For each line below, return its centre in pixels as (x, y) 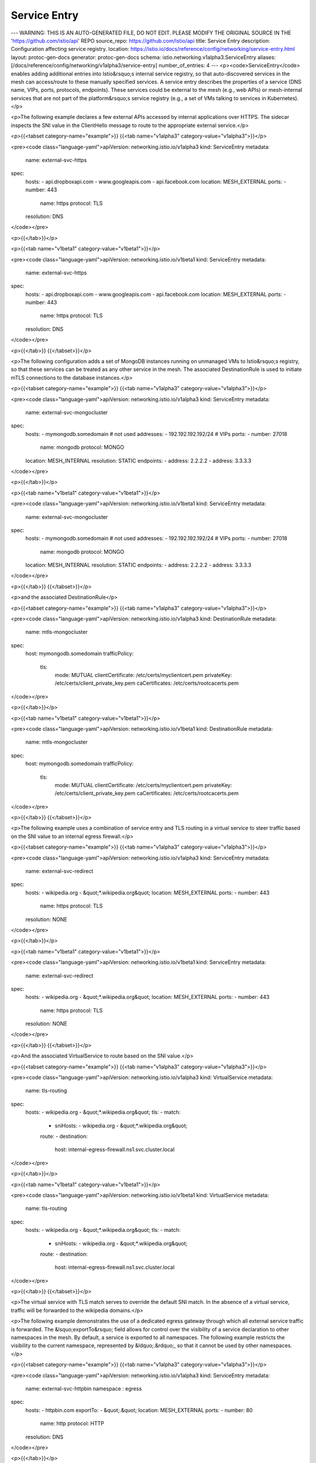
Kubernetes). (283, 98)
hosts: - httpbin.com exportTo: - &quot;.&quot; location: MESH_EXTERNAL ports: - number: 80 (139, 1410)
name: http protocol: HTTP (72, 1423)
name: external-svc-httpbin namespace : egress (84, 1388)
